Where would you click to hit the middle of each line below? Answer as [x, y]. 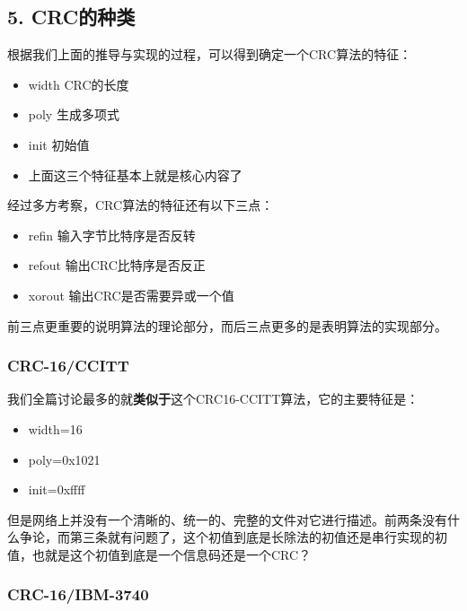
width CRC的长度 [79, 84]
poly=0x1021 [64, 459]
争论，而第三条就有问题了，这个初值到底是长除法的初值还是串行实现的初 [233, 537]
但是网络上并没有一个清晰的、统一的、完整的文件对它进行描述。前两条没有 [227, 519]
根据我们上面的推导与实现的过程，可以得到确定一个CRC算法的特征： [210, 54]
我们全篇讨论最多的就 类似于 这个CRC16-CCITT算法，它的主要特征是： [213, 399]
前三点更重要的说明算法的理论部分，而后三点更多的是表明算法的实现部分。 [227, 325]
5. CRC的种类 [71, 17]
